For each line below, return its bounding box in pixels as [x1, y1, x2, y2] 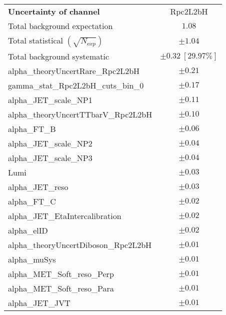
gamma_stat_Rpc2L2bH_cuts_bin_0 [8, 79, 144, 91]
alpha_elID [8, 224, 48, 236]
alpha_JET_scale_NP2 [8, 137, 92, 149]
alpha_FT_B [8, 123, 56, 134]
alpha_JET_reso [8, 181, 68, 192]
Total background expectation [8, 20, 113, 31]
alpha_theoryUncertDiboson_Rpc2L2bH [8, 239, 152, 250]
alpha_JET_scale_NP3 [8, 152, 92, 163]
